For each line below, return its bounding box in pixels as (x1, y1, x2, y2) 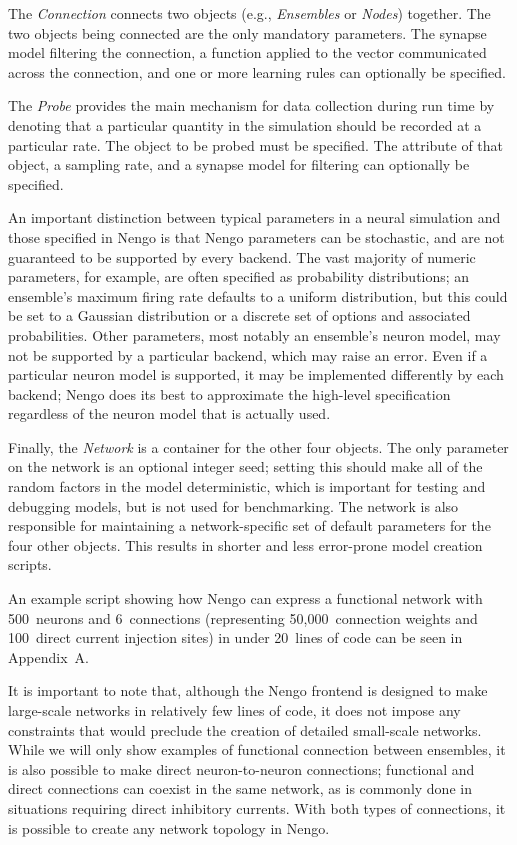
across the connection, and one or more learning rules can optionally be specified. (8, 61, 506, 82)
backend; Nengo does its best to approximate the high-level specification (8, 383, 451, 404)
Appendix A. (8, 646, 89, 667)
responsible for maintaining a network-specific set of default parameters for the (8, 515, 491, 536)
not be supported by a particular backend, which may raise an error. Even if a (8, 344, 488, 365)
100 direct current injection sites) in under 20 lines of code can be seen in (8, 627, 463, 648)
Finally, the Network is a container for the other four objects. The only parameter (8, 436, 509, 457)
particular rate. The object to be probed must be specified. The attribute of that (8, 134, 504, 155)
